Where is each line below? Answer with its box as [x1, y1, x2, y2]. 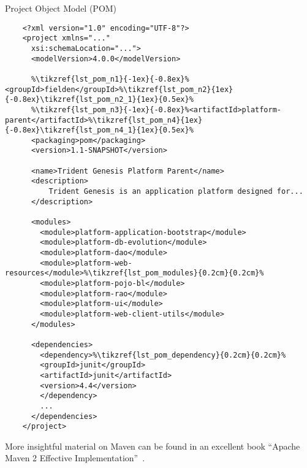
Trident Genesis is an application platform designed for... [48, 187, 303, 196]
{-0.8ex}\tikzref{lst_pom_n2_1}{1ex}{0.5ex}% [5, 95, 194, 104]
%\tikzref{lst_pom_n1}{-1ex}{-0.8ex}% [31, 74, 189, 83]
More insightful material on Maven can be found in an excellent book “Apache [5, 439, 300, 452]
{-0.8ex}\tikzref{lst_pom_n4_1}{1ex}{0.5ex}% [5, 126, 194, 135]
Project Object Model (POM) [5, 2, 117, 14]
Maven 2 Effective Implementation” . [5, 451, 145, 464]
